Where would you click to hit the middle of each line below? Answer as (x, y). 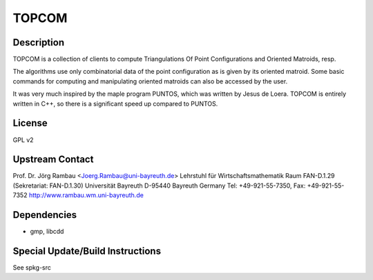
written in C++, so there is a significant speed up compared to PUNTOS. (115, 103)
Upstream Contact (53, 160)
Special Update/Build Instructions (87, 251)
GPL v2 (23, 140)
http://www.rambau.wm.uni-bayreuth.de (86, 195)
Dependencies (45, 215)
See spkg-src (32, 268)
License (30, 123)
